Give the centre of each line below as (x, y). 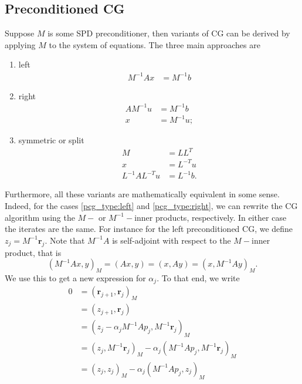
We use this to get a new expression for (75, 277)
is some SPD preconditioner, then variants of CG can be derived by (169, 33)
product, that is (33, 252)
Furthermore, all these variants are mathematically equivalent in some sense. (142, 194)
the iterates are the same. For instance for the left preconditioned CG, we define (149, 229)
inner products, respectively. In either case (211, 217)
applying (20, 44)
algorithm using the (40, 217)
